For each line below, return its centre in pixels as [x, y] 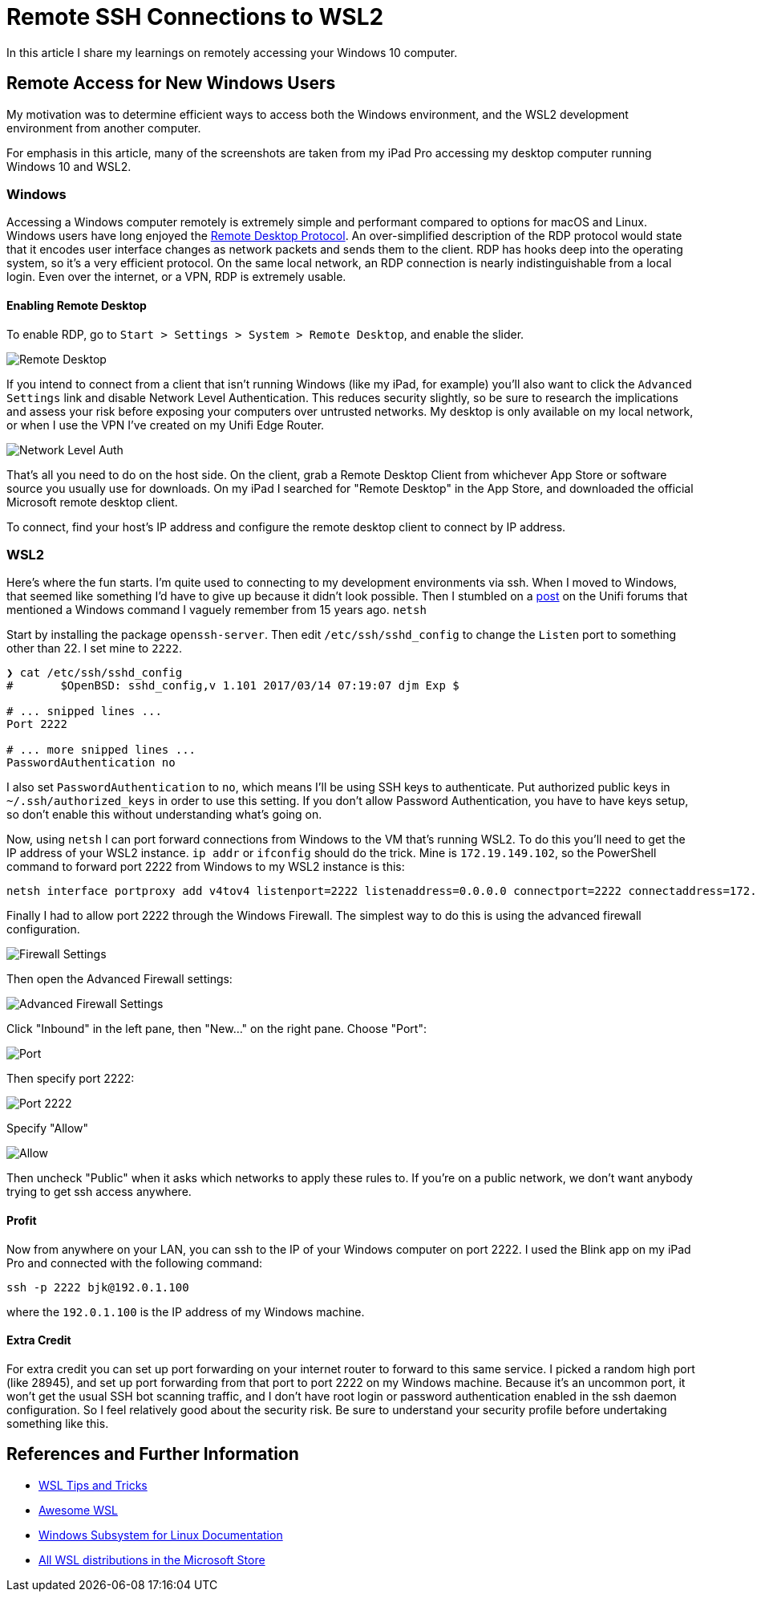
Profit [22, 1220]
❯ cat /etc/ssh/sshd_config [95, 673]
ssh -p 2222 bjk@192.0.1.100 [98, 1287]
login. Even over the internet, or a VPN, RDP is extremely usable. [176, 277]
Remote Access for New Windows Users [171, 83]
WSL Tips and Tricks [93, 1485]
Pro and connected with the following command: [135, 1263]
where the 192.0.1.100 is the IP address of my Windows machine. [186, 1311]
